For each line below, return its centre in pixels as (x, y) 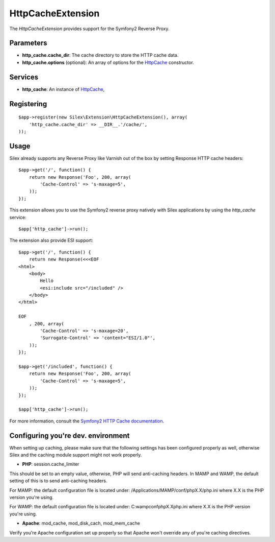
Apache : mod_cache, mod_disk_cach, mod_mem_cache (81, 523)
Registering (28, 104)
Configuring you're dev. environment (70, 435)
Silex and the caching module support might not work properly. (76, 455)
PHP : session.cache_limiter (51, 464)
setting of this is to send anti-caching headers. (58, 481)
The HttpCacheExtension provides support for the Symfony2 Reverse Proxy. (89, 29)
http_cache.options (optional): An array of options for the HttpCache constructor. (108, 62)
